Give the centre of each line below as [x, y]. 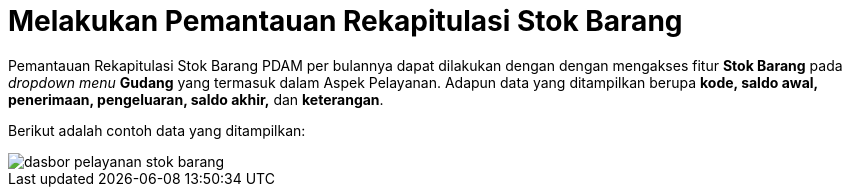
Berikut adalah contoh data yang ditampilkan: [157, 130]
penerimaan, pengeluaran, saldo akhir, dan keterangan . [196, 99]
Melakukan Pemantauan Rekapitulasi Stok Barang [345, 21]
